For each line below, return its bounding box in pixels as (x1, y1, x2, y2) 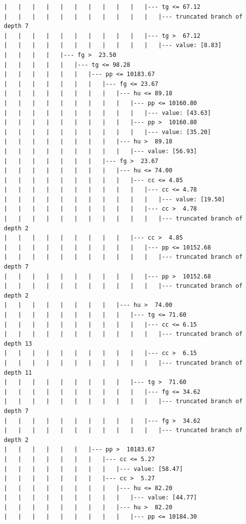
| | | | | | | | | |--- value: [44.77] (4, 494, 197, 501)
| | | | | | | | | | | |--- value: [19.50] (4, 195, 225, 203)
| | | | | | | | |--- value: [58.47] (4, 465, 183, 472)
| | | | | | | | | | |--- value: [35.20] (4, 128, 211, 136)
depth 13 (4, 340, 32, 347)
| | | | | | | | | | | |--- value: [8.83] (4, 42, 221, 49)
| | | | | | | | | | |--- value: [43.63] (4, 109, 211, 116)
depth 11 (4, 369, 32, 376)
